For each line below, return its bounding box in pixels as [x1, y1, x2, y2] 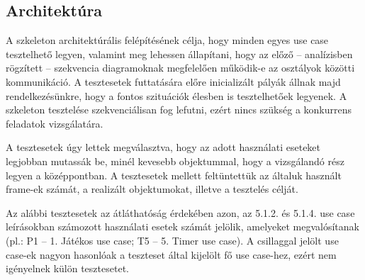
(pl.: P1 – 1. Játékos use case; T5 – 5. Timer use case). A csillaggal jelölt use [6, 233, 339, 247]
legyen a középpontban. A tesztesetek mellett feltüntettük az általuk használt [6, 167, 342, 182]
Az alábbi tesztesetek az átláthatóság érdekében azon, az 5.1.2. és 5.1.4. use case [6, 205, 355, 220]
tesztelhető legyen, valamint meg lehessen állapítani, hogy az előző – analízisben [6, 46, 353, 61]
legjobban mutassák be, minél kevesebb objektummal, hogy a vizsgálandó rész [6, 153, 344, 168]
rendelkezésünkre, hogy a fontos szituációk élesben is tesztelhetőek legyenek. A [6, 88, 347, 103]
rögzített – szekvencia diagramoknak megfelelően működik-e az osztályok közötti [6, 60, 355, 75]
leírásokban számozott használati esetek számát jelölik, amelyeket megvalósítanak [6, 219, 359, 234]
